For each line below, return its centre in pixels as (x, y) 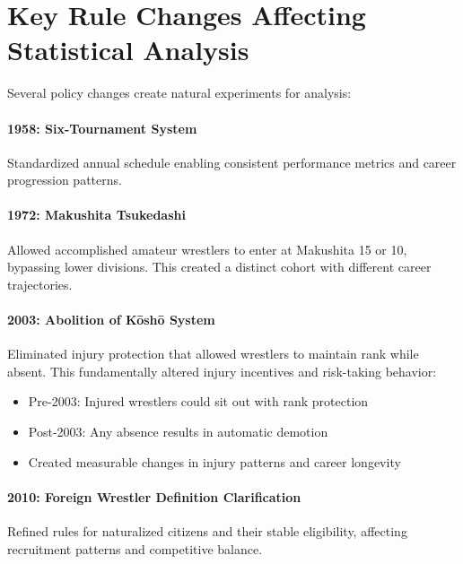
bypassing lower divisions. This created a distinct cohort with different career (219, 267)
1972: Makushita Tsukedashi (96, 215)
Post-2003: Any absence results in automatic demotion (178, 432)
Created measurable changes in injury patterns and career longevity (214, 461)
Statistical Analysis (128, 50)
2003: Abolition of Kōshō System (111, 320)
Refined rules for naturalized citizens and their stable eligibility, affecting (207, 531)
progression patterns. (65, 180)
